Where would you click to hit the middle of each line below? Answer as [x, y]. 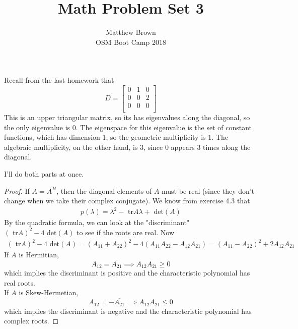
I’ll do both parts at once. [44, 174]
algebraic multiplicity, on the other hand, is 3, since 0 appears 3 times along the [127, 147]
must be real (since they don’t [208, 190]
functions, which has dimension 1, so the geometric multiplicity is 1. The [116, 137]
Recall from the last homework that [59, 80]
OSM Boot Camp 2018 [131, 42]
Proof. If [17, 190]
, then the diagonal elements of [104, 190]
